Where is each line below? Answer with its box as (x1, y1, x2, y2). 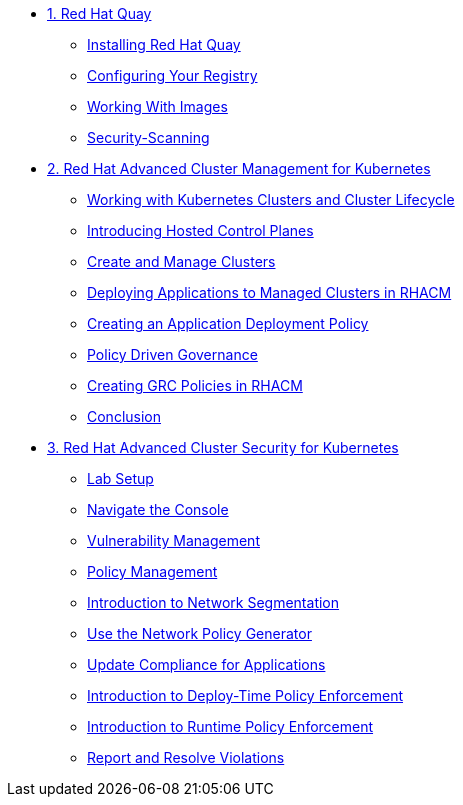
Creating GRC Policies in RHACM (87, 377, 303, 394)
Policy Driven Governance (87, 346, 258, 363)
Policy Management (87, 563, 218, 580)
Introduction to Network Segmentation (87, 594, 340, 611)
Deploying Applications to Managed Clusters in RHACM (87, 284, 452, 301)
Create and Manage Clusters (87, 253, 276, 270)
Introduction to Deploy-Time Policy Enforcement (87, 687, 404, 704)
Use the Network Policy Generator (87, 625, 312, 642)
